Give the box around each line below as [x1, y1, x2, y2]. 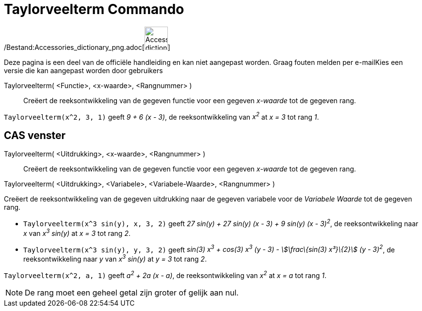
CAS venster [4, 129, 66, 141]
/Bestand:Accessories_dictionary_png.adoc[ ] [4, 43, 170, 51]
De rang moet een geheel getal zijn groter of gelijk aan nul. [25, 287, 239, 297]
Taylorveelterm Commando [4, 1, 184, 17]
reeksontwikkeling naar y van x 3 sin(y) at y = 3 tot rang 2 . [23, 253, 207, 263]
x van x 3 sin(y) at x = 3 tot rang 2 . [23, 227, 130, 237]
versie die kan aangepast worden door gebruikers [4, 66, 163, 75]
